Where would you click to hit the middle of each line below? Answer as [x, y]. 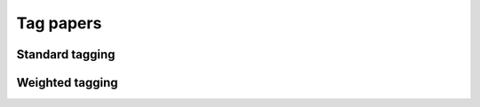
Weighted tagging [68, 83]
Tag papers [59, 23]
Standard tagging [66, 54]
